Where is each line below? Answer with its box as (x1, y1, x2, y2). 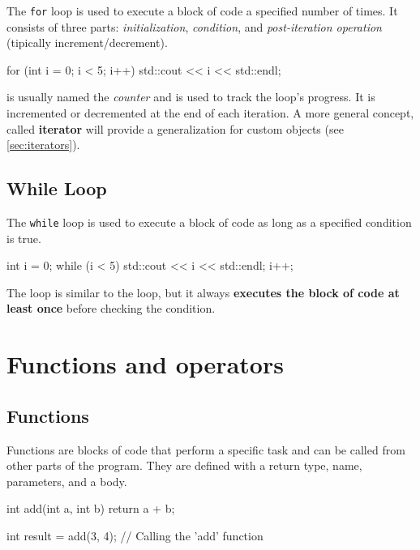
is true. (6, 229, 41, 246)
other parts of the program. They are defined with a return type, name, (6, 457, 362, 474)
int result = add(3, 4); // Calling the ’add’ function (6, 527, 264, 544)
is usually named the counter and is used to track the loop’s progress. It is (6, 88, 375, 105)
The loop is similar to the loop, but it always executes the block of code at (6, 284, 400, 301)
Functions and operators (6, 347, 284, 381)
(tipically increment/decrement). (6, 34, 168, 51)
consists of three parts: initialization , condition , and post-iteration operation (6, 18, 382, 35)
